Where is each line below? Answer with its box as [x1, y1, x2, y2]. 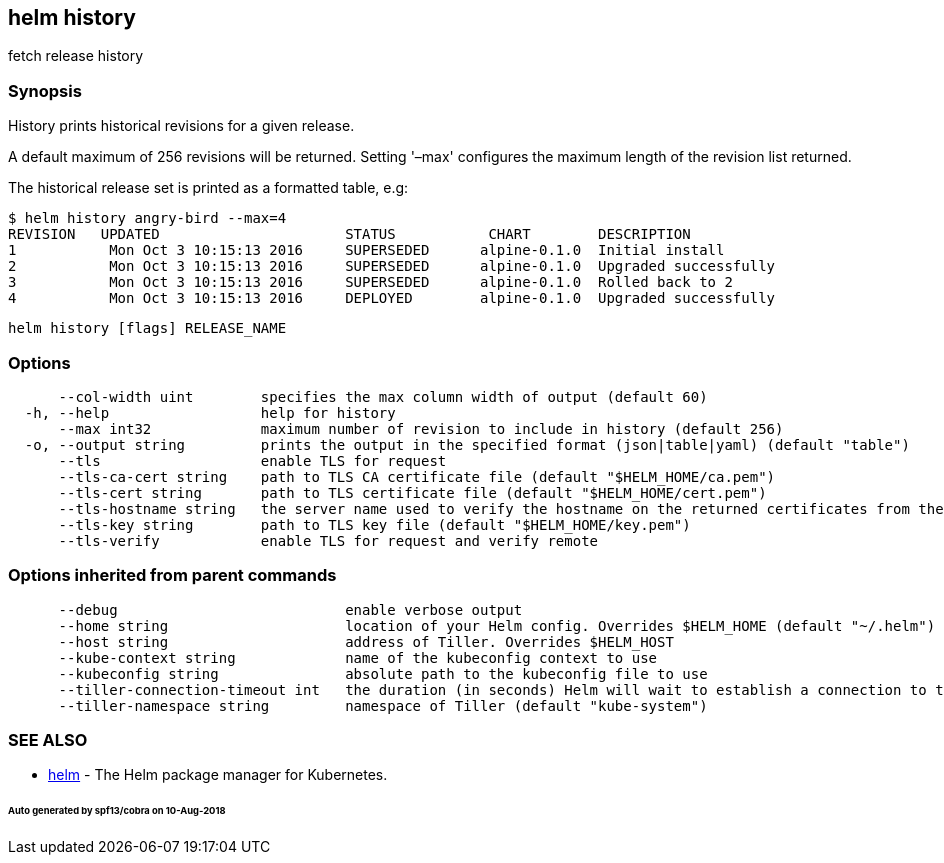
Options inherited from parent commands [8, 565, 337, 586]
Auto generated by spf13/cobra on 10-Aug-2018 [8, 805, 226, 817]
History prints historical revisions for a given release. [8, 117, 355, 135]
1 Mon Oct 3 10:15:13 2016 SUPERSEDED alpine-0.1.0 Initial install [8, 242, 725, 259]
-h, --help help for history [24, 404, 396, 421]
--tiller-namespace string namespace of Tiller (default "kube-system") [58, 697, 708, 714]
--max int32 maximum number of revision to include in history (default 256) [58, 420, 784, 437]
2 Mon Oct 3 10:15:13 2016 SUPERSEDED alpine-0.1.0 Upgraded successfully [8, 258, 776, 275]
